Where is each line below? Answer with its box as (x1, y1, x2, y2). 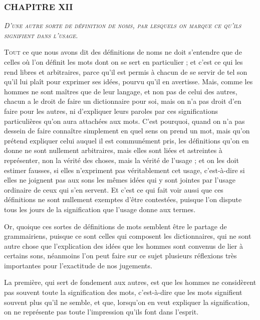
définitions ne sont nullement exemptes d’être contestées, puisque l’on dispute (4, 194, 242, 205)
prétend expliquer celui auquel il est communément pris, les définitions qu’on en (4, 135, 249, 145)
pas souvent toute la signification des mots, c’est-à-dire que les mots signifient (4, 287, 242, 297)
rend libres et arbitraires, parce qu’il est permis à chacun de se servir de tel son (4, 66, 247, 77)
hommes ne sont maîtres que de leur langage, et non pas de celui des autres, (4, 86, 237, 96)
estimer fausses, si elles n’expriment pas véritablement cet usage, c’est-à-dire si (4, 165, 245, 175)
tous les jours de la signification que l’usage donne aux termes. (4, 204, 196, 214)
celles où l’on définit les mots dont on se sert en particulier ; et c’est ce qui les (4, 57, 243, 67)
